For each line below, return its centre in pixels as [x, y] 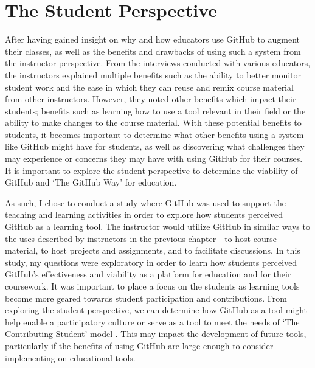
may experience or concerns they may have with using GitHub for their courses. [154, 158]
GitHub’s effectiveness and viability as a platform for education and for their [148, 274]
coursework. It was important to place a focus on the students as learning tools [152, 286]
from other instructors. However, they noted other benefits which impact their [151, 99]
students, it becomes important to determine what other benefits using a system [154, 134]
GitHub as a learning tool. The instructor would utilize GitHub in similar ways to [157, 227]
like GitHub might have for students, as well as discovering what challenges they [155, 146]
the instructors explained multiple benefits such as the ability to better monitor [153, 75]
